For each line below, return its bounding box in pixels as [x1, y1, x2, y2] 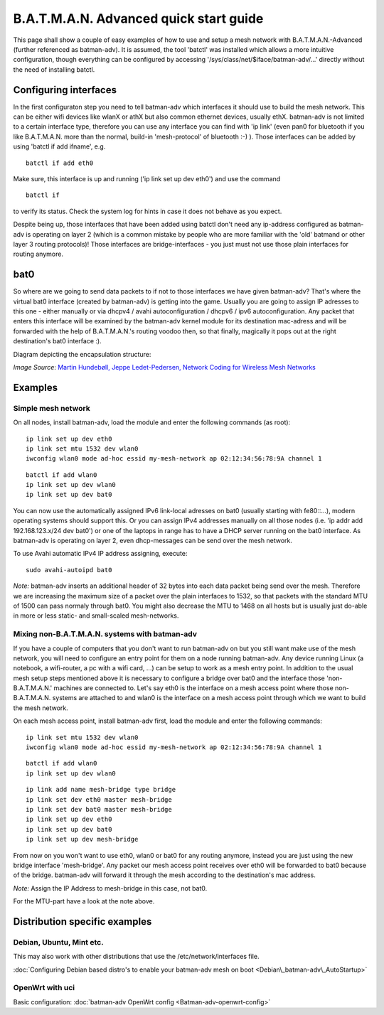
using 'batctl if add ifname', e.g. [13, 142, 106, 151]
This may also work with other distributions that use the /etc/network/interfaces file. [13, 952, 260, 961]
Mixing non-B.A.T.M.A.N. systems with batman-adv [13, 629, 198, 639]
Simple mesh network [13, 403, 90, 413]
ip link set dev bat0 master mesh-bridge [26, 805, 172, 813]
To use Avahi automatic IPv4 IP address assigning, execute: [13, 549, 188, 558]
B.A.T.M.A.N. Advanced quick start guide [13, 11, 264, 26]
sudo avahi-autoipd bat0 [26, 566, 112, 574]
